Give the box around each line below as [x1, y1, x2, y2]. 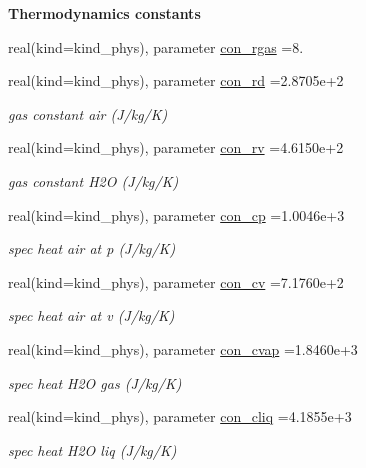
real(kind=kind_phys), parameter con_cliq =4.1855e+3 [8, 406, 352, 427]
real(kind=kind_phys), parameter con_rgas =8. [8, 36, 304, 57]
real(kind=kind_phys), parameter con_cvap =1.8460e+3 [8, 338, 358, 359]
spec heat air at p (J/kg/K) [8, 238, 176, 259]
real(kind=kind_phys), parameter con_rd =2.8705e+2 [8, 70, 344, 91]
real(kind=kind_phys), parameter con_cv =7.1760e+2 [8, 271, 344, 292]
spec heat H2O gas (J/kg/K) [8, 372, 182, 393]
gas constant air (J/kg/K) [8, 103, 168, 124]
